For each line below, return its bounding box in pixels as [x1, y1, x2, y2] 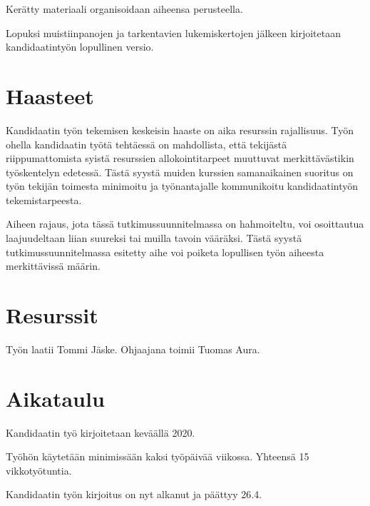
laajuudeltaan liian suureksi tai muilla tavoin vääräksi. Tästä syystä [6, 231, 302, 246]
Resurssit [6, 300, 98, 330]
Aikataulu [6, 383, 105, 413]
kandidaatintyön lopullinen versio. [6, 39, 154, 54]
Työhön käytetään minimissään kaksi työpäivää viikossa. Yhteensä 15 [6, 449, 309, 464]
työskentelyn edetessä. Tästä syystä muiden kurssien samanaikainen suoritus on [6, 164, 354, 179]
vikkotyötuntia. [6, 462, 72, 477]
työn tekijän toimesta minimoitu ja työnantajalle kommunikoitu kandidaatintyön [6, 178, 359, 193]
